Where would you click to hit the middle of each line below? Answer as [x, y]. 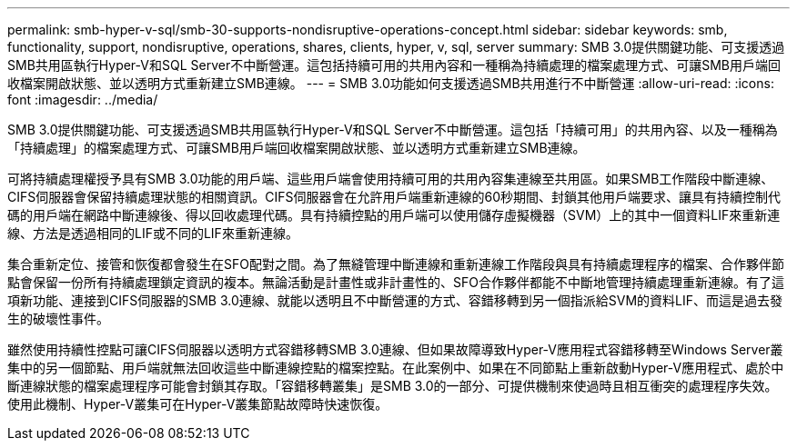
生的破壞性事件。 [58, 319]
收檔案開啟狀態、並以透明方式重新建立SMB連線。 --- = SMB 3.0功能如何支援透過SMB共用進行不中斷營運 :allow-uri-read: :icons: [391, 83]
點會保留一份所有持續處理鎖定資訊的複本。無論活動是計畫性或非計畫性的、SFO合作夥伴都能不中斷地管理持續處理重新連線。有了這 [396, 282]
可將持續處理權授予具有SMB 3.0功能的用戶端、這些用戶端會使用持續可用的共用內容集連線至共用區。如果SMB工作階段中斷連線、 [391, 179]
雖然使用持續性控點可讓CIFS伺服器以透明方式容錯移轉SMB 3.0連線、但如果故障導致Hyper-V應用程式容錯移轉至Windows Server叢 [395, 349]
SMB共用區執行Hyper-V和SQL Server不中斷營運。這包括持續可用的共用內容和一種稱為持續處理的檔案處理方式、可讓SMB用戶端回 [394, 65]
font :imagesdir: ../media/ [83, 100]
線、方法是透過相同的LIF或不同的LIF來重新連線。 [153, 233]
